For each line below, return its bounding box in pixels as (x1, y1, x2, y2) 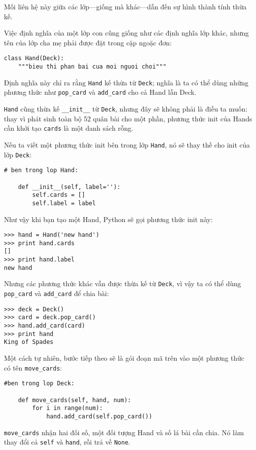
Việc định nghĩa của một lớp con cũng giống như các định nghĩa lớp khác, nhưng (4, 28, 249, 38)
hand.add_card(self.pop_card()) (46, 412, 152, 420)
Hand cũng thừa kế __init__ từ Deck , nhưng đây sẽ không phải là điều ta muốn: (4, 104, 248, 113)
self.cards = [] (32, 191, 85, 199)
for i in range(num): (32, 405, 103, 412)
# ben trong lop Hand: (4, 167, 78, 174)
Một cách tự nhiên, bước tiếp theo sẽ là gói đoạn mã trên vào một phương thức (4, 352, 245, 363)
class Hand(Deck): (4, 55, 64, 62)
